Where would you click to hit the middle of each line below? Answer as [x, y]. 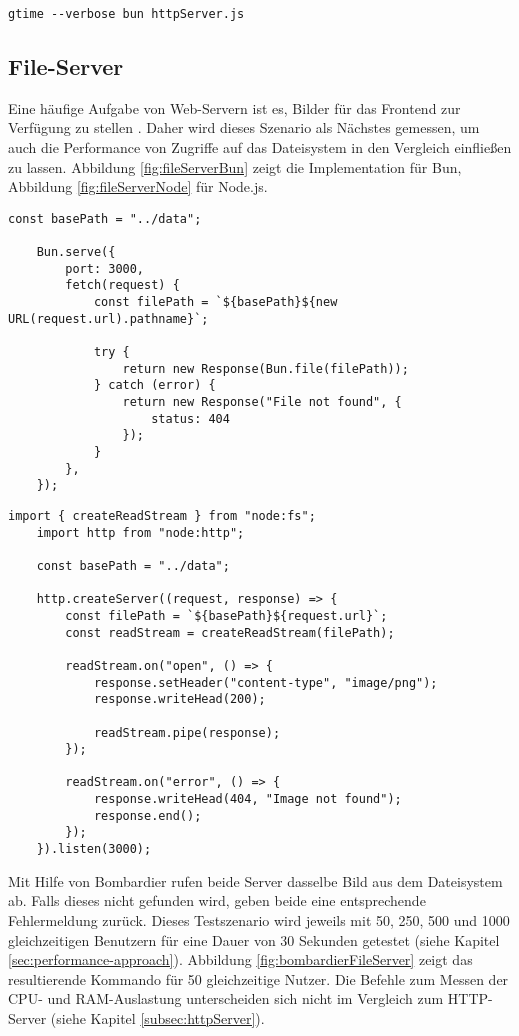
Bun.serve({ [76, 252]
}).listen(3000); [94, 849]
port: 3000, [105, 268]
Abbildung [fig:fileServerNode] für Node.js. [138, 186]
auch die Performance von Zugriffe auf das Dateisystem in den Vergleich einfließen [260, 147]
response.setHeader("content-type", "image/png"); [265, 682]
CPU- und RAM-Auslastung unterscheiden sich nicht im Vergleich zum [226, 998]
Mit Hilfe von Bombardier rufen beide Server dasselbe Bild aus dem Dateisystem [255, 880]
